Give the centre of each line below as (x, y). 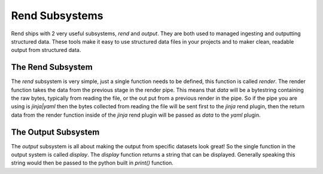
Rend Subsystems (57, 16)
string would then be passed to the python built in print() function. (92, 163)
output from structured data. (46, 50)
